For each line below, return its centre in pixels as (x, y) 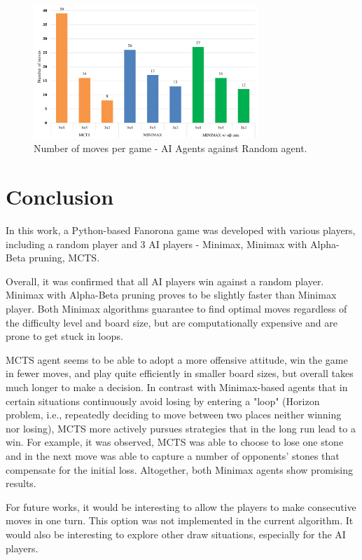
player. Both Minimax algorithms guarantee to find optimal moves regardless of (176, 309)
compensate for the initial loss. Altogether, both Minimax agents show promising (180, 469)
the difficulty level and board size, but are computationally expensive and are (172, 322)
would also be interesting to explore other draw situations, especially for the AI (176, 534)
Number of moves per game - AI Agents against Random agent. (170, 148)
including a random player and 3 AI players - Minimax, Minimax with (156, 244)
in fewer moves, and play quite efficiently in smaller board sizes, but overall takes (180, 373)
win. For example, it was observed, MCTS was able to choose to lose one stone (175, 442)
